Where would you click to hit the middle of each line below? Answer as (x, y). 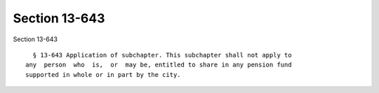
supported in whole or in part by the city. (104, 74)
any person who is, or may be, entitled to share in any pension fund (159, 65)
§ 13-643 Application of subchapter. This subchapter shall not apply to (162, 55)
